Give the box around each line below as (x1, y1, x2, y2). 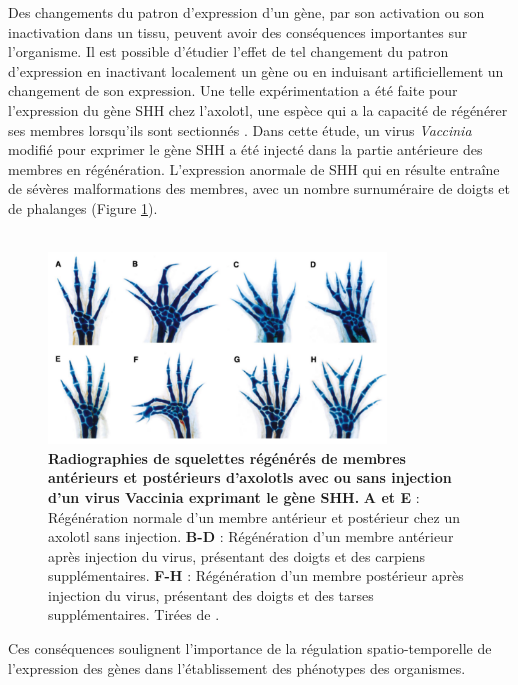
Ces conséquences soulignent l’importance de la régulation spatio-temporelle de (8, 638, 492, 659)
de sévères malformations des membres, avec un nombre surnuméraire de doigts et (8, 178, 511, 199)
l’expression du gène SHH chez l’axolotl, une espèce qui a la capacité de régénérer (8, 99, 508, 120)
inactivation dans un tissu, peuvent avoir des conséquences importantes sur (8, 21, 468, 42)
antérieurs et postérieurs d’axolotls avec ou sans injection (48, 467, 452, 488)
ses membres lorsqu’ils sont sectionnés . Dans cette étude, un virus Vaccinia (8, 119, 472, 140)
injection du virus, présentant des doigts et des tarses (48, 584, 374, 605)
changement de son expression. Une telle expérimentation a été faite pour (8, 80, 458, 101)
